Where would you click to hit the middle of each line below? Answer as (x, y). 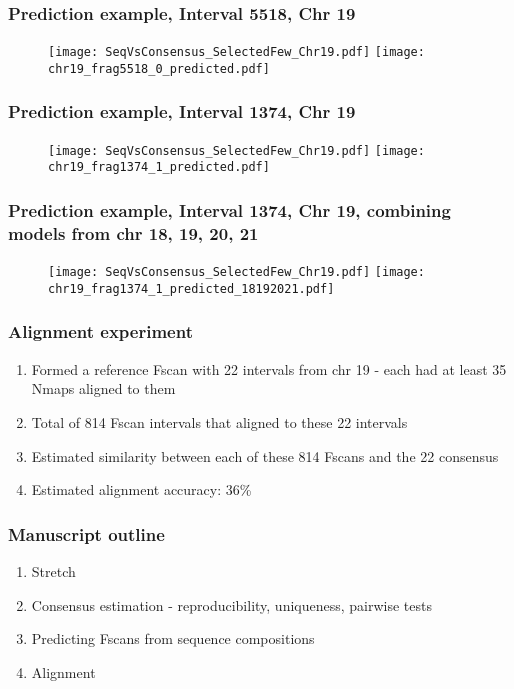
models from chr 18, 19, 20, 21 (133, 232)
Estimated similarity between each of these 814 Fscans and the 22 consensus (265, 455)
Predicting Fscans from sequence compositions (173, 638)
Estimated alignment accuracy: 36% (141, 489)
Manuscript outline (86, 533)
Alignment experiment (100, 331)
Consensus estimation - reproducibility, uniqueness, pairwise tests (231, 604)
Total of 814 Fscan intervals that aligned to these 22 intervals (219, 421)
